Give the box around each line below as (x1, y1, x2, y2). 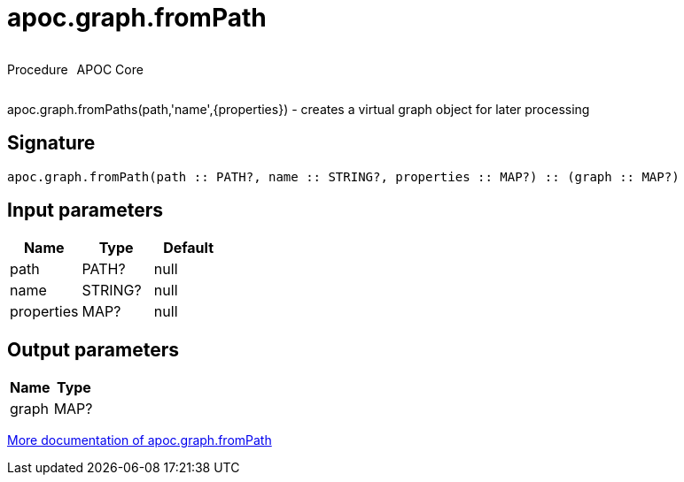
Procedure (7, 61, 68, 77)
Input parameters (7, 199, 164, 222)
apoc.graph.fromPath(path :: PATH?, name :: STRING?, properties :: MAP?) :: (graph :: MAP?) (7, 169, 680, 184)
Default (163, 239, 214, 257)
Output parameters (7, 338, 179, 361)
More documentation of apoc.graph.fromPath (7, 432, 272, 448)
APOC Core (76, 61, 144, 77)
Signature (7, 132, 96, 155)
